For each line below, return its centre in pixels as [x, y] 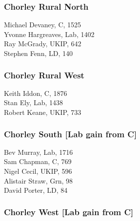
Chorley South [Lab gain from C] [70, 134]
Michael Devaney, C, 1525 [43, 25]
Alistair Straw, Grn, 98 [39, 180]
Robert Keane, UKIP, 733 [43, 112]
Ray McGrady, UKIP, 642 [43, 44]
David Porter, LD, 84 [36, 190]
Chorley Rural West [44, 75]
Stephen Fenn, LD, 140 [38, 53]
